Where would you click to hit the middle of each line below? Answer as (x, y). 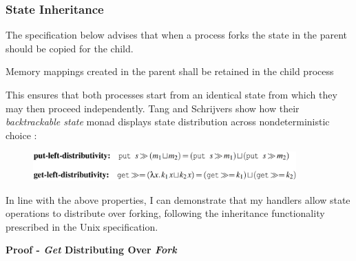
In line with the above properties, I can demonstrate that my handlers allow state (178, 199)
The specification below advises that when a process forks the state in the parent (177, 35)
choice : (21, 135)
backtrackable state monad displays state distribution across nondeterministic (168, 122)
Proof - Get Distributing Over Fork (91, 250)
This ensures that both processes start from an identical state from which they (171, 94)
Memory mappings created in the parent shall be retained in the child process (170, 71)
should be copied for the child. (70, 48)
